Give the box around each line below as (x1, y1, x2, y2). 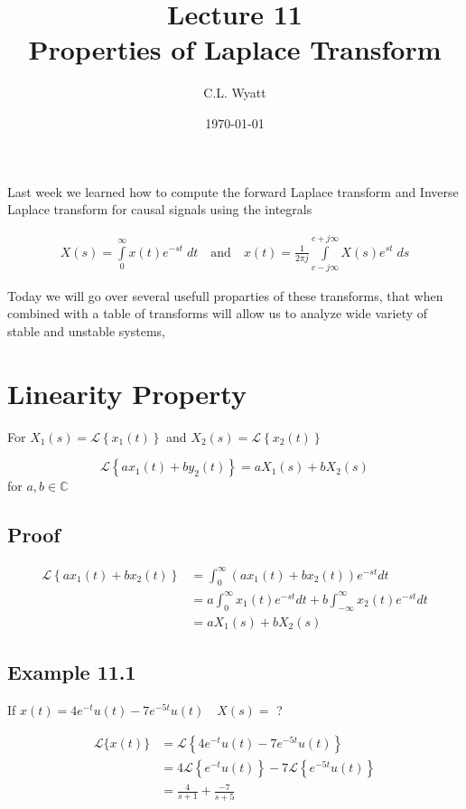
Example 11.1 (7, 658, 136, 686)
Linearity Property (7, 374, 247, 411)
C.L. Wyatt (203, 83, 266, 102)
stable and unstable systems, (7, 322, 165, 341)
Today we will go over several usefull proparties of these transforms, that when (7, 286, 443, 305)
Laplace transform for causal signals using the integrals (7, 200, 312, 219)
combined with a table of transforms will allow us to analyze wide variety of (7, 304, 428, 323)
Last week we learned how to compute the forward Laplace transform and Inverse (7, 182, 459, 201)
